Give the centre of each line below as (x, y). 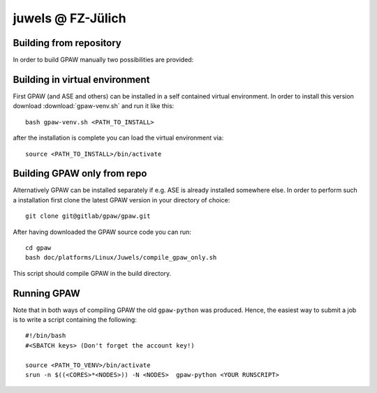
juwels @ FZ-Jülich (69, 18)
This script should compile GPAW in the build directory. (92, 273)
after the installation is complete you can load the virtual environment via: (118, 138)
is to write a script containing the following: (75, 320)
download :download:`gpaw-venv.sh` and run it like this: (94, 106)
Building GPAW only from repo (80, 173)
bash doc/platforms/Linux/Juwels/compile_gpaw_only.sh (121, 258)
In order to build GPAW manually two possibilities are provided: (103, 60)
